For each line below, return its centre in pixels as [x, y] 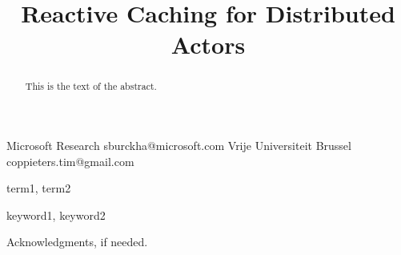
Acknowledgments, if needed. [77, 242]
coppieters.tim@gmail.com [70, 161]
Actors [208, 45]
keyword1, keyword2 [56, 215]
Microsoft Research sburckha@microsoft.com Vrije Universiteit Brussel [179, 146]
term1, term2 [39, 188]
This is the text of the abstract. [91, 86]
